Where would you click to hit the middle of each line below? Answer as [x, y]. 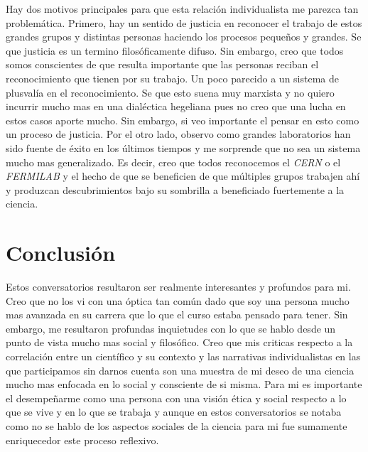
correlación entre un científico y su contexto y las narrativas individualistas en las [183, 356]
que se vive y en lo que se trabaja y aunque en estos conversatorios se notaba [174, 412]
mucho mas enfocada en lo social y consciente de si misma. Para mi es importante [184, 384]
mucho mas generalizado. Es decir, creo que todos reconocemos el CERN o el [173, 162]
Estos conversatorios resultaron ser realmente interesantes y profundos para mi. [178, 287]
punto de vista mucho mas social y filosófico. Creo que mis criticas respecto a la [179, 342]
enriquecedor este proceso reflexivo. [82, 440]
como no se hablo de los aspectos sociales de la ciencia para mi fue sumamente [177, 425]
